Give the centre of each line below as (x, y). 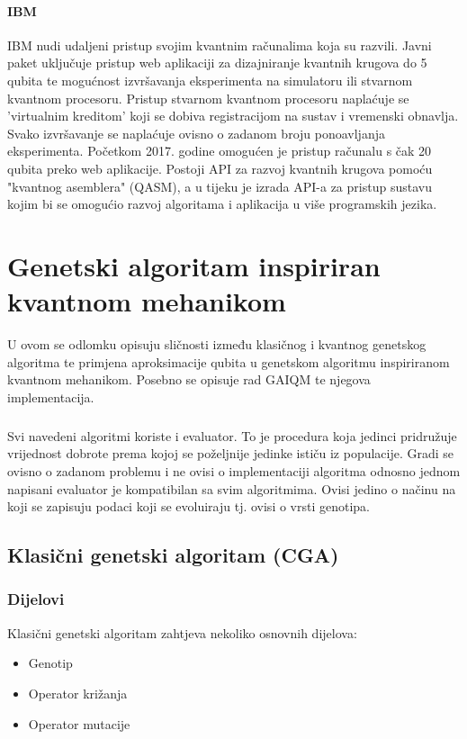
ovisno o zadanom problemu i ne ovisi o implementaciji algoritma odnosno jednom (234, 470)
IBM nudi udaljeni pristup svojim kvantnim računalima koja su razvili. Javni (220, 45)
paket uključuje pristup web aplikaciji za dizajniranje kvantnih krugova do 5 (217, 63)
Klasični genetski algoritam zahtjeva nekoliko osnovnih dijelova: (182, 632)
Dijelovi (36, 599)
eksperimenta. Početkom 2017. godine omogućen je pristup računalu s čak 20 (220, 151)
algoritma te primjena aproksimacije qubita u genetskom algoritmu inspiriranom (229, 361)
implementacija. (51, 397)
